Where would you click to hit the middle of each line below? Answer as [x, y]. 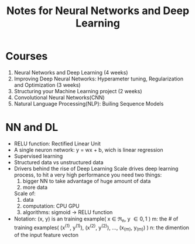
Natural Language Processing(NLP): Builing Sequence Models [89, 103]
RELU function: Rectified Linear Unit [57, 143]
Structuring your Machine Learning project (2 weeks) [78, 91]
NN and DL [32, 128]
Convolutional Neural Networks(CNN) [59, 97]
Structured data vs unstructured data [59, 162]
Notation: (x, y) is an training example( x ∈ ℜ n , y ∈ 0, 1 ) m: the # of [96, 219]
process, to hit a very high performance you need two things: [88, 175]
